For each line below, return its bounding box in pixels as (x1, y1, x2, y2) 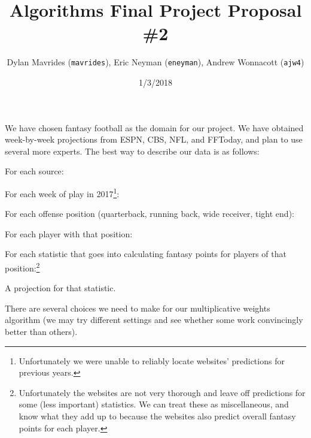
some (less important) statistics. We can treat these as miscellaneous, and (19, 398, 289, 410)
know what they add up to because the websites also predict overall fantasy (19, 409, 296, 422)
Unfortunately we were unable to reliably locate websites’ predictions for (19, 354, 285, 367)
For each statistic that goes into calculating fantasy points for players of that (5, 247, 286, 260)
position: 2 (5, 259, 40, 274)
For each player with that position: (5, 227, 133, 240)
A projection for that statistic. (5, 282, 116, 294)
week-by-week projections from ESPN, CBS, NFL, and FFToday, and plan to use (5, 133, 303, 146)
